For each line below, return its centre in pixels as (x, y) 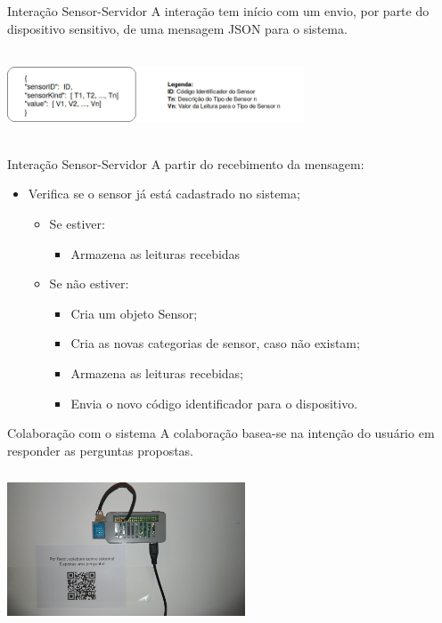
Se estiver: (77, 223)
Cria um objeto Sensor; (134, 313)
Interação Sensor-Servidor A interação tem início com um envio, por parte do (218, 11)
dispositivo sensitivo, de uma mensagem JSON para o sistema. (177, 28)
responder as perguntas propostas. (101, 450)
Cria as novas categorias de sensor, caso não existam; (215, 343)
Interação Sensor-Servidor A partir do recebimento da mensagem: (186, 163)
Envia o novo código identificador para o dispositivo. (214, 403)
